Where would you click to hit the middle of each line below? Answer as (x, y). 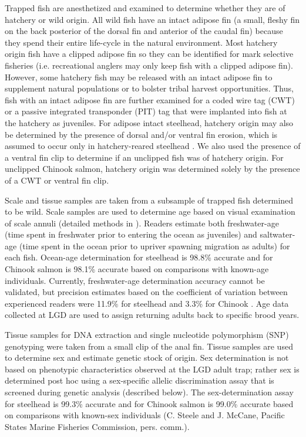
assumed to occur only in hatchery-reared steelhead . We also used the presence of (153, 146)
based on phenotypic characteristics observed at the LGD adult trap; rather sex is (152, 369)
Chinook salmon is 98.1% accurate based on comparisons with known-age (137, 269)
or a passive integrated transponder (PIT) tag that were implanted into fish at (146, 111)
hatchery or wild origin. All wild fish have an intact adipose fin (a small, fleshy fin (152, 19)
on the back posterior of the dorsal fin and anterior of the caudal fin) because (144, 31)
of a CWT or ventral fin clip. (57, 180)
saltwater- (278, 234)
